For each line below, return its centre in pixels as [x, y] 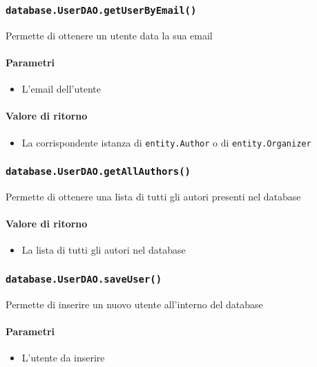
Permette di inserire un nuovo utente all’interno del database [134, 304]
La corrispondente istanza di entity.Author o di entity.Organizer [166, 142]
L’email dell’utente [61, 89]
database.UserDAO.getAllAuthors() [98, 172]
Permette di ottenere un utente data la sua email [109, 35]
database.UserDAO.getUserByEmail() [101, 10]
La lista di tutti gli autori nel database [104, 250]
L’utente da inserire [63, 358]
